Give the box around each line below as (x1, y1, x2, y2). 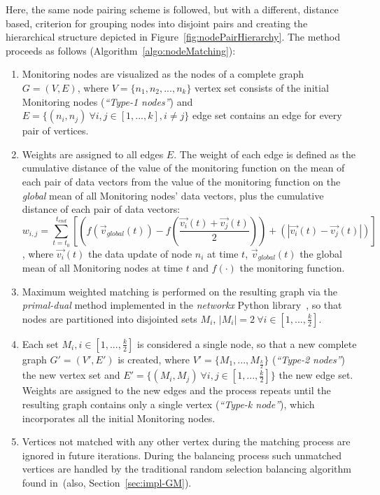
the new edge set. (279, 368, 353, 382)
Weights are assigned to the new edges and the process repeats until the (22, 383, 331, 398)
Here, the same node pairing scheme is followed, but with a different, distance (6, 2, 339, 16)
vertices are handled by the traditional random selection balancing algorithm (22, 461, 351, 476)
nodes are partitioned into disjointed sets (22, 311, 197, 326)
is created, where (118, 351, 190, 366)
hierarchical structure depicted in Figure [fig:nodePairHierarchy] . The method (6, 29, 341, 44)
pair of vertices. (22, 123, 89, 138)
